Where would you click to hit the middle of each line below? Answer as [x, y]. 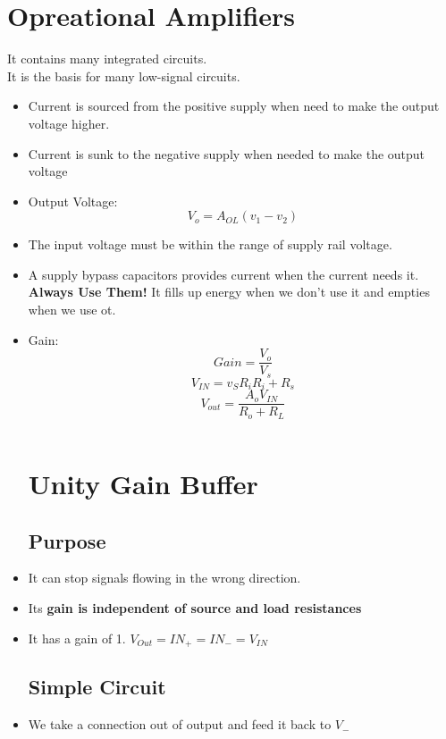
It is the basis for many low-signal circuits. [124, 76]
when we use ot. [72, 310]
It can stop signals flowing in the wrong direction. [164, 578]
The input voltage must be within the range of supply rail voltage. [210, 244]
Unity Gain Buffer [143, 483]
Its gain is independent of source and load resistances [195, 607]
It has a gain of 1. [77, 638]
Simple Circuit [97, 687]
